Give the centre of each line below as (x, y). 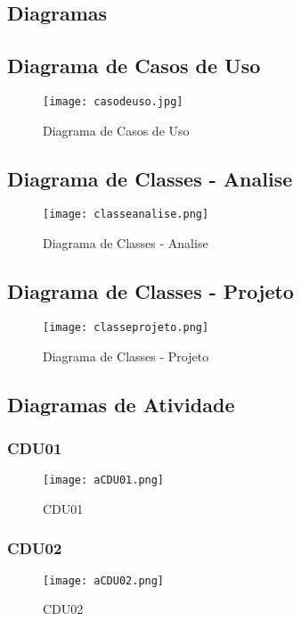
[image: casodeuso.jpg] (113, 101)
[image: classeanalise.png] (126, 215)
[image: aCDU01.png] (104, 480)
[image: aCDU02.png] (104, 580)
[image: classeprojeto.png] (126, 327)
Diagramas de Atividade (121, 404)
